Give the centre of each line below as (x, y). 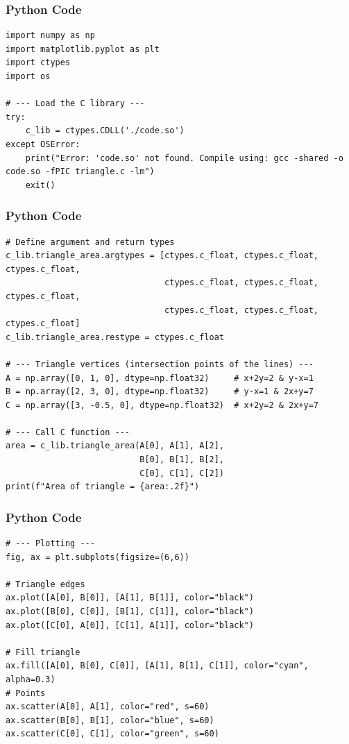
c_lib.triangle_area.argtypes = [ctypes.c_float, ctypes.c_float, (162, 256)
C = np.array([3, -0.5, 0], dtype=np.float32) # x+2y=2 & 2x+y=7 (162, 405)
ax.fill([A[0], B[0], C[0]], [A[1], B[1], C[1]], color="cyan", (157, 666)
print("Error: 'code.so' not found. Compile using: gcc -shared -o (184, 158)
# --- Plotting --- (50, 544)
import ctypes (38, 63)
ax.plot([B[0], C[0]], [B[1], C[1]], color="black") (130, 612)
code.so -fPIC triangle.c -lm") (80, 172)
